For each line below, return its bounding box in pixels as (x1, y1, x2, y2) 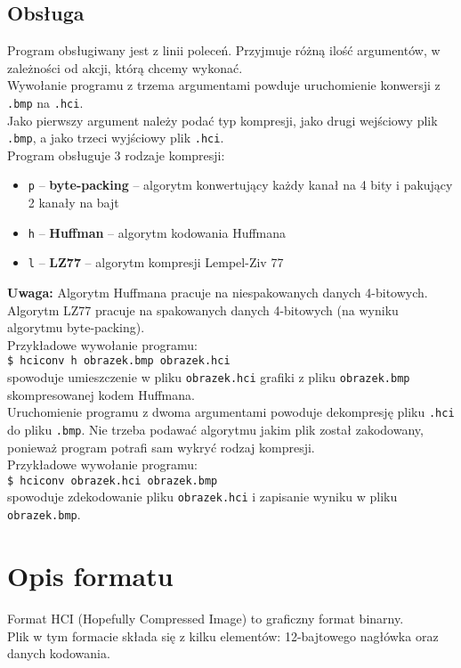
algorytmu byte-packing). (7, 318, 145, 337)
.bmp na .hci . (7, 93, 84, 111)
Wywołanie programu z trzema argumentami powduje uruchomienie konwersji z (7, 76, 441, 94)
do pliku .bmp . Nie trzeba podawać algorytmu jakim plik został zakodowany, (7, 420, 424, 438)
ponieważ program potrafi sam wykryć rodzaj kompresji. (7, 437, 315, 456)
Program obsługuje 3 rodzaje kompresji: (7, 145, 225, 164)
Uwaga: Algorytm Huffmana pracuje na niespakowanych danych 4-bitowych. (7, 283, 428, 302)
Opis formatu (7, 557, 174, 593)
